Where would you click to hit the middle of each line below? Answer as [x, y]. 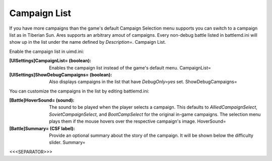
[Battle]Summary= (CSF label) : [42, 128]
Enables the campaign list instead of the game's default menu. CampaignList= [130, 67]
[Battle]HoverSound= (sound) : [42, 100]
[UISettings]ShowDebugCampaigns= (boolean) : [61, 74]
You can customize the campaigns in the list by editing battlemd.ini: [79, 91]
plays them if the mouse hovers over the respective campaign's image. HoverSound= [138, 121]
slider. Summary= [67, 142]
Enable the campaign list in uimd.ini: [47, 51]
